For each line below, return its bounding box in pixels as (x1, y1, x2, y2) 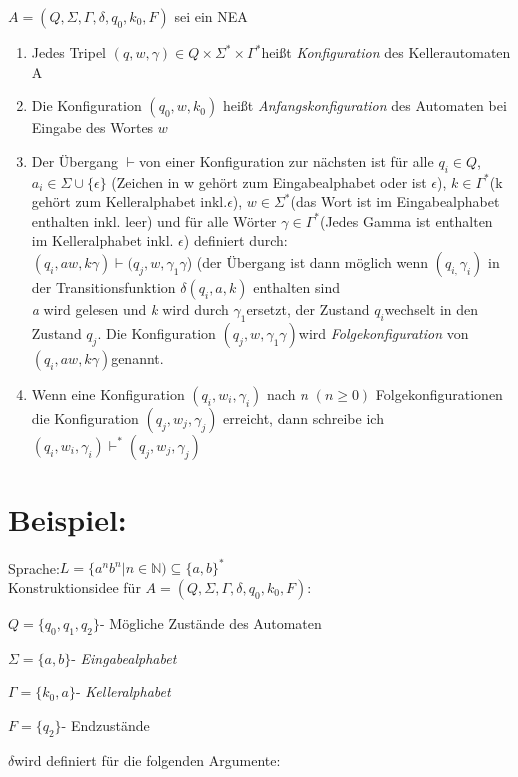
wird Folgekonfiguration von (298, 322, 469, 343)
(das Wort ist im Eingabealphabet (290, 191, 500, 212)
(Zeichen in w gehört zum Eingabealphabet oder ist (111, 171, 427, 192)
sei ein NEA (174, 6, 248, 26)
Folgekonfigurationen (375, 383, 503, 404)
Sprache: (8, 557, 60, 578)
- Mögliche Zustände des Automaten (100, 612, 322, 633)
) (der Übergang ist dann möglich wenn (186, 251, 428, 272)
